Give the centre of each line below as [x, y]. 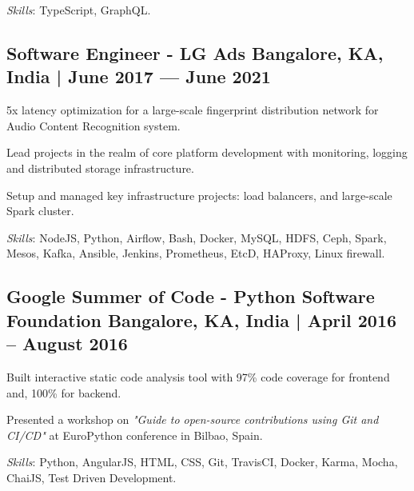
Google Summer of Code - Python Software [191, 296]
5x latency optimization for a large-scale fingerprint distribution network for [193, 110]
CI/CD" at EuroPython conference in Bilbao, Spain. [135, 435]
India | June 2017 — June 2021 [139, 76]
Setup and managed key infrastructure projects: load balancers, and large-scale [199, 195]
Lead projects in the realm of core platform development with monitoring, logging [207, 152]
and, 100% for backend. [64, 392]
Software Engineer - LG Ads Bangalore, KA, [195, 52]
